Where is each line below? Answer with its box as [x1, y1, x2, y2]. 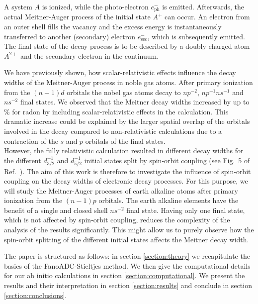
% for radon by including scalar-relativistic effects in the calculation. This [4, 106, 229, 116]
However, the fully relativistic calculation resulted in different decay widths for [4, 145, 244, 156]
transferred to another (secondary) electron [4, 31, 136, 41]
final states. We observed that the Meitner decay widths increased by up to [20, 97, 250, 107]
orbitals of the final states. [85, 135, 166, 146]
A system [4, 1, 32, 11]
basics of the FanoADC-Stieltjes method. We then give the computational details [4, 260, 251, 271]
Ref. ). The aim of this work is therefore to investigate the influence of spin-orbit [4, 166, 251, 176]
